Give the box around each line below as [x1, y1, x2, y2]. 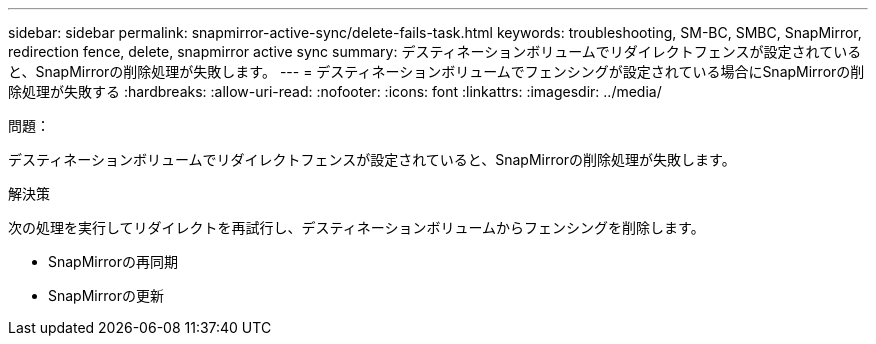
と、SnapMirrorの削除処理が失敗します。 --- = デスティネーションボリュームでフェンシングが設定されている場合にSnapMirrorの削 [8, 63, 865, 80]
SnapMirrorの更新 [48, 287, 164, 304]
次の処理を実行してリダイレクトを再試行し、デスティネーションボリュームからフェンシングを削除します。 [8, 219, 705, 236]
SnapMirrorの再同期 [48, 253, 178, 270]
